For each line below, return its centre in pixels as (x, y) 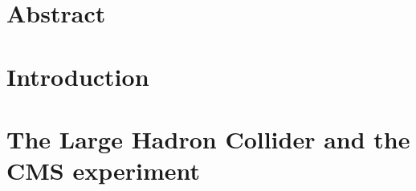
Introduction (78, 76)
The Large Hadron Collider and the (208, 138)
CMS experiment (104, 171)
